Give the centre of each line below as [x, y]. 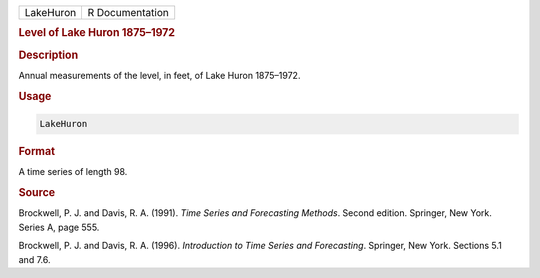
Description [48, 55]
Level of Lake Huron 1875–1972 [96, 33]
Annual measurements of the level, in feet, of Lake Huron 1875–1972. [159, 75]
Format [36, 152]
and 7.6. [34, 259]
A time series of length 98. [73, 172]
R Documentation [128, 12]
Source [37, 193]
